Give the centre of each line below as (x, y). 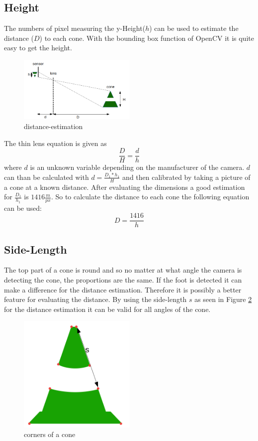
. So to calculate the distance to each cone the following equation (150, 197)
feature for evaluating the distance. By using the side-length (95, 299)
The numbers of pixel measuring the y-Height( (75, 28)
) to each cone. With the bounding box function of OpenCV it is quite (147, 38)
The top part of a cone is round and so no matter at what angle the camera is (123, 270)
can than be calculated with (46, 177)
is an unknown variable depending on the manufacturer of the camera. (137, 167)
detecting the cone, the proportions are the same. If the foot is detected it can (123, 279)
